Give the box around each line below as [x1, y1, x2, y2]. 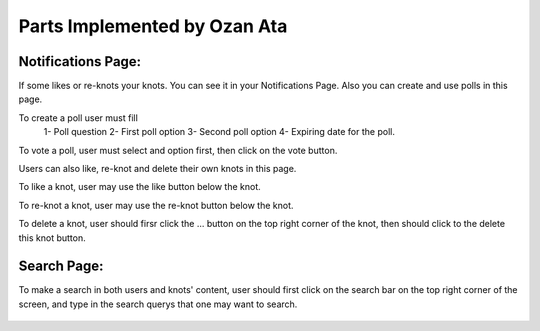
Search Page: [18, 258, 104, 275]
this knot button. [18, 231, 87, 244]
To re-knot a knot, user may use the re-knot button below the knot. [18, 199, 294, 211]
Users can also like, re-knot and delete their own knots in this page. [18, 163, 297, 175]
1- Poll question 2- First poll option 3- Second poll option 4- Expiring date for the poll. [43, 126, 395, 138]
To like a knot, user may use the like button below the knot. [18, 181, 262, 193]
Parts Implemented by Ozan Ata [18, 15, 288, 37]
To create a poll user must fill [18, 111, 139, 124]
